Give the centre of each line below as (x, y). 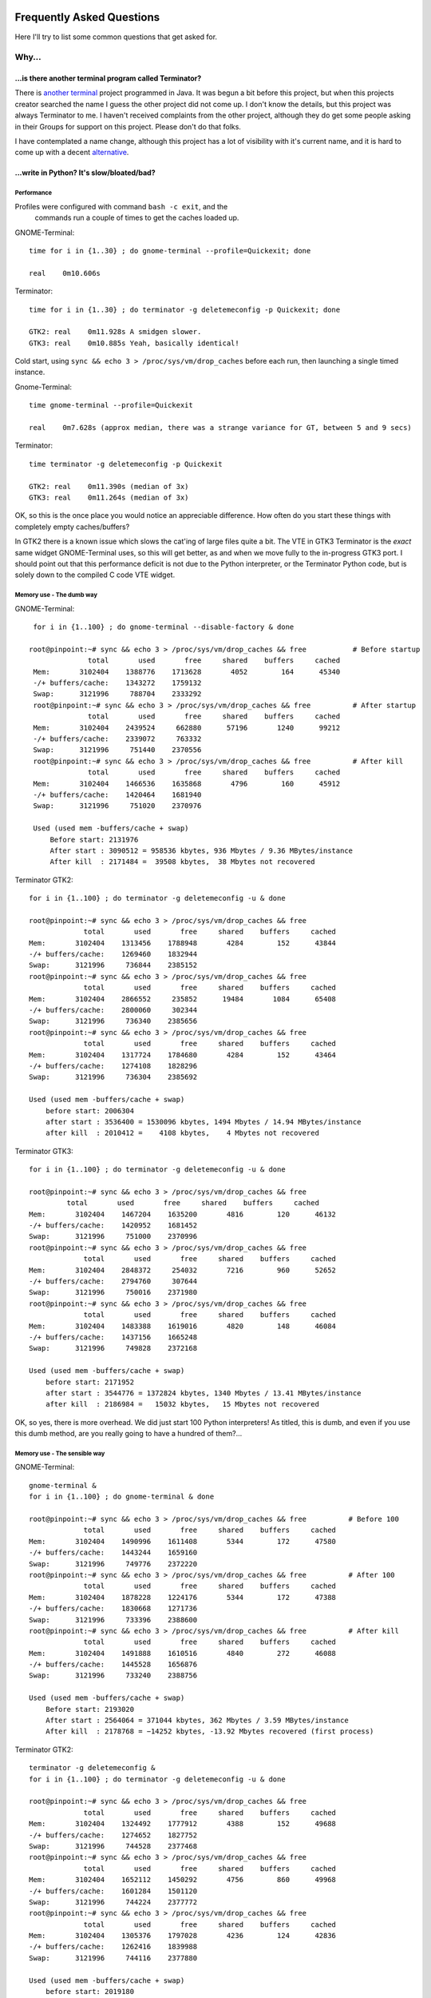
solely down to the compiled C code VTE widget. (95, 575)
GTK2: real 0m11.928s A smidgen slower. (115, 332)
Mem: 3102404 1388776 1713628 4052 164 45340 (187, 672)
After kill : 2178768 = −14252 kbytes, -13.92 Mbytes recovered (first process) (210, 1731)
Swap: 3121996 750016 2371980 (113, 1292)
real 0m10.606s (65, 273)
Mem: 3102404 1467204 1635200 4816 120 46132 (183, 1214)
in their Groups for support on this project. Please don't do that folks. (128, 126)
